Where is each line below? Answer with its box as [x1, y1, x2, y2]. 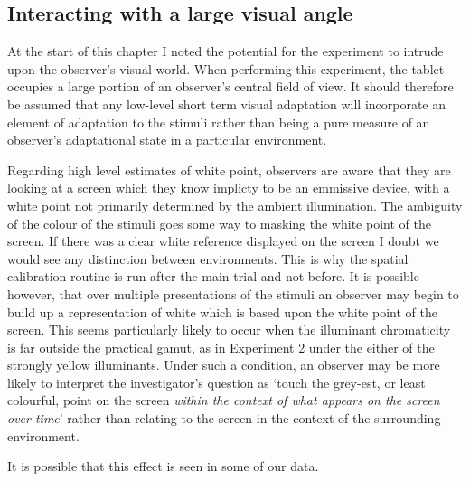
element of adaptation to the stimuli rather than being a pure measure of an [7, 112, 430, 131]
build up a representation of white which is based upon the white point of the [7, 302, 437, 321]
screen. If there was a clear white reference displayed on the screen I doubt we [7, 231, 439, 250]
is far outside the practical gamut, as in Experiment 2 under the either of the [7, 337, 435, 356]
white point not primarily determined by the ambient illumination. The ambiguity [7, 195, 463, 214]
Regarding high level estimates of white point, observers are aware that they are [7, 160, 451, 179]
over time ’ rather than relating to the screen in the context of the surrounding [7, 409, 441, 428]
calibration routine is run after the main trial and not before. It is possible [7, 267, 419, 286]
